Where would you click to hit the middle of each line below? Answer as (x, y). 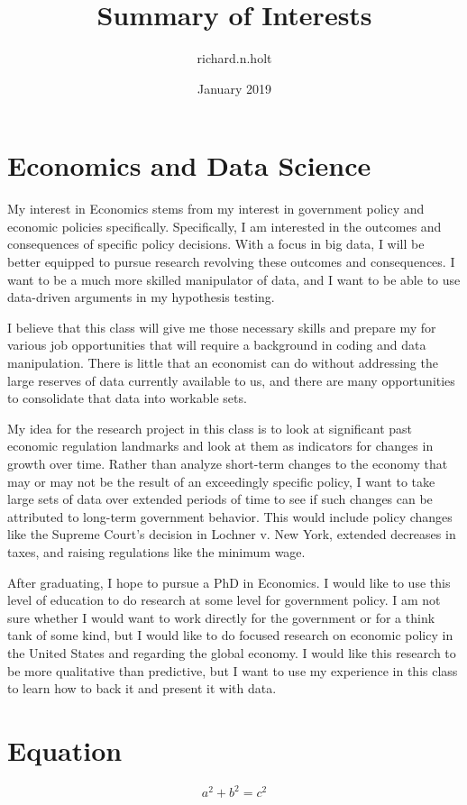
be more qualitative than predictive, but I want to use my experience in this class (233, 670)
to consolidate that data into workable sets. (127, 398)
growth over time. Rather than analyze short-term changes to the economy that (228, 463)
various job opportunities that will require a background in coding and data (217, 345)
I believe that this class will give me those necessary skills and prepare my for (222, 327)
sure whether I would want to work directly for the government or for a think (221, 617)
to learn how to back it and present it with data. (142, 688)
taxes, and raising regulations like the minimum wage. (156, 551)
